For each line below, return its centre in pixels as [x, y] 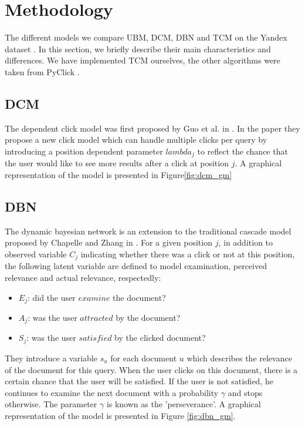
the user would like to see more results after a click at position [117, 163]
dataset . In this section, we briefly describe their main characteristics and [138, 48]
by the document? [148, 318]
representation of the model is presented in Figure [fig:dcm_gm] [118, 174]
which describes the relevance [239, 358]
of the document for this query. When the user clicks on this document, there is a [151, 369]
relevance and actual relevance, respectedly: [83, 277]
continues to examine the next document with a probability [112, 392]
